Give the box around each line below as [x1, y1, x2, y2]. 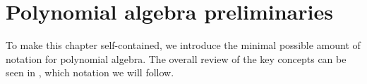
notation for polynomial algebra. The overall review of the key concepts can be [6, 51, 347, 66]
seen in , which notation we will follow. [6, 65, 174, 80]
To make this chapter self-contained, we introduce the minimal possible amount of [6, 38, 361, 52]
